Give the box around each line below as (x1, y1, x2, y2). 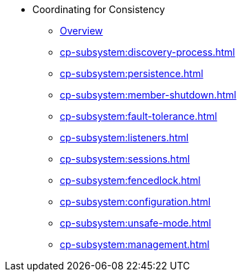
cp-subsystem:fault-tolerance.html (60, 110, 217, 122)
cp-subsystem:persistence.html (60, 68, 203, 79)
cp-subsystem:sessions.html (60, 153, 190, 165)
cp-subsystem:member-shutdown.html (60, 89, 236, 101)
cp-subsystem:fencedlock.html (60, 174, 201, 186)
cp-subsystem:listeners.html (60, 132, 189, 143)
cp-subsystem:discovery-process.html (60, 46, 235, 58)
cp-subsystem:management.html (60, 238, 210, 250)
